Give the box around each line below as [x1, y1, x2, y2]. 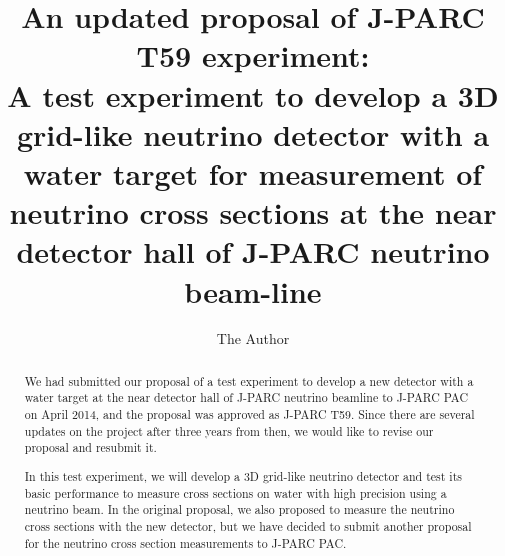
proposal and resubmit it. [24, 439, 157, 456]
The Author [216, 328, 290, 349]
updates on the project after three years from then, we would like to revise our [24, 422, 434, 439]
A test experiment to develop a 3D [7, 74, 499, 115]
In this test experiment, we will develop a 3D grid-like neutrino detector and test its [24, 468, 462, 484]
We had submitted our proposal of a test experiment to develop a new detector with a [24, 372, 474, 389]
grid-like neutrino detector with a [16, 113, 490, 154]
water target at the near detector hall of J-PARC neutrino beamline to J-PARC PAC [24, 389, 469, 406]
